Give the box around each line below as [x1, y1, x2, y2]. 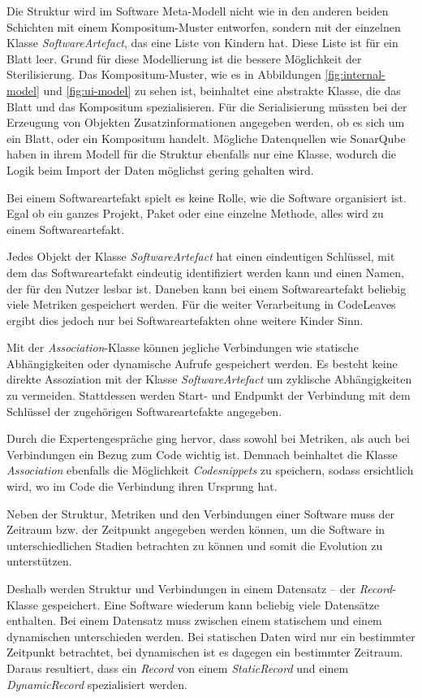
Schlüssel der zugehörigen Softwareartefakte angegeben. [6, 402, 282, 419]
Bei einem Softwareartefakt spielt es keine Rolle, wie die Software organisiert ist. [6, 189, 407, 206]
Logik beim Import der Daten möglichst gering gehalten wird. [6, 161, 314, 178]
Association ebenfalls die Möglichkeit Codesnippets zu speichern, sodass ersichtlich [6, 462, 414, 479]
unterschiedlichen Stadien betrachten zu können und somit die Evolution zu [6, 536, 383, 553]
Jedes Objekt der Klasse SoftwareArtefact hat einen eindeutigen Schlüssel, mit [6, 248, 395, 265]
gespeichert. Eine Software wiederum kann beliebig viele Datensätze [41, 596, 380, 613]
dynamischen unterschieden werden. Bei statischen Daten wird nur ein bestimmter [6, 627, 416, 644]
